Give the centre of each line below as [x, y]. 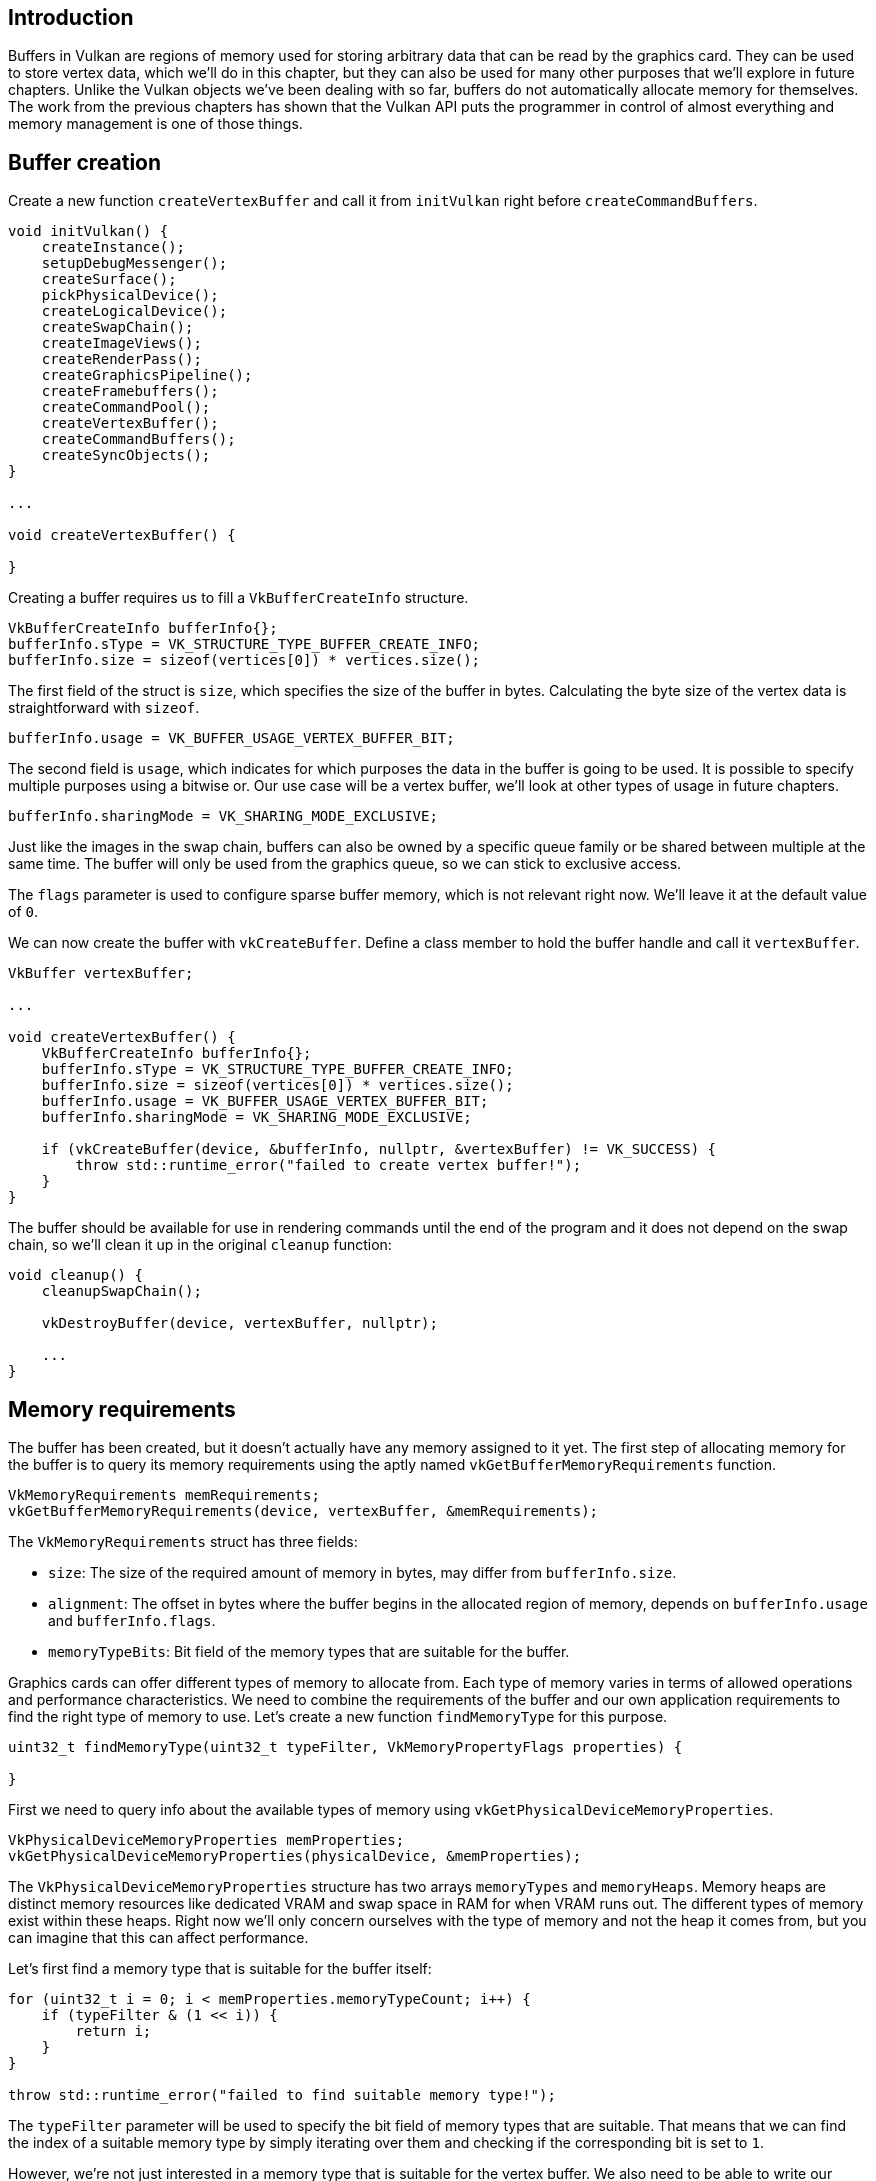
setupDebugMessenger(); [134, 263]
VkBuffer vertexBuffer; [101, 973]
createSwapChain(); [117, 327]
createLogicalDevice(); [134, 311]
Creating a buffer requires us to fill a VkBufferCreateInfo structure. [238, 598]
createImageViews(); [121, 343]
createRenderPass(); [121, 359]
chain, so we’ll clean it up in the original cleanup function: [200, 1245]
